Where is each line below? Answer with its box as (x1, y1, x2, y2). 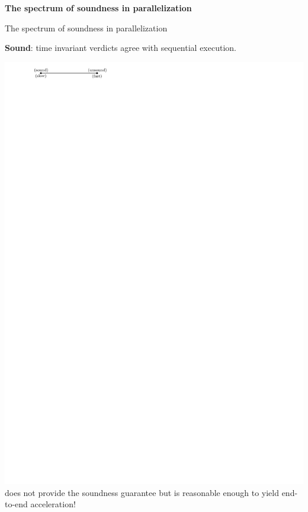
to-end (5, 498, 28, 510)
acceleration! (30, 498, 76, 510)
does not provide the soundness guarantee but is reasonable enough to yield (5, 486, 279, 498)
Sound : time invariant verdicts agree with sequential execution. (5, 41, 236, 54)
